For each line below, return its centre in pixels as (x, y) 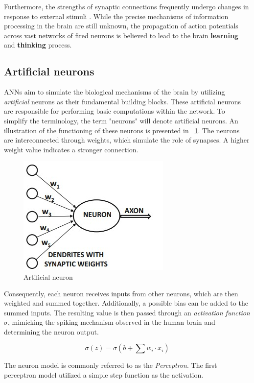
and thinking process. (38, 45)
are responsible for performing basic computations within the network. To (115, 111)
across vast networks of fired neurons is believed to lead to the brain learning (121, 35)
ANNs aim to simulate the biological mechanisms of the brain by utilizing (115, 92)
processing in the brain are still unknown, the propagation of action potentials (121, 26)
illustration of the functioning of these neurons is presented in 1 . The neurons (122, 130)
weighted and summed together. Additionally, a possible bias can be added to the (126, 303)
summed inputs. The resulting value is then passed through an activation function (127, 312)
